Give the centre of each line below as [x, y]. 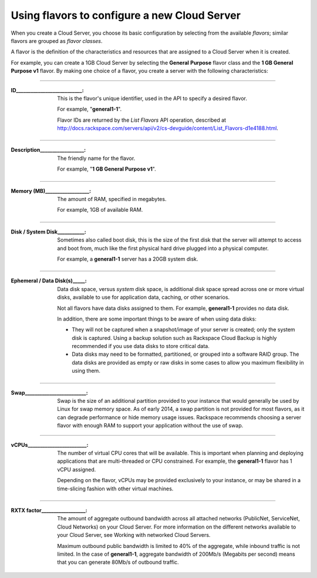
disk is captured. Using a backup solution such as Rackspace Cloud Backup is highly [174, 338]
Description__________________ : [48, 150]
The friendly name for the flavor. [96, 158]
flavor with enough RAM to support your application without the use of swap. [150, 426]
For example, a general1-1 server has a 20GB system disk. [128, 259]
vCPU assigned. [77, 469]
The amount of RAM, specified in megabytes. [112, 199]
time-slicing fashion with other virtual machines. [115, 489]
